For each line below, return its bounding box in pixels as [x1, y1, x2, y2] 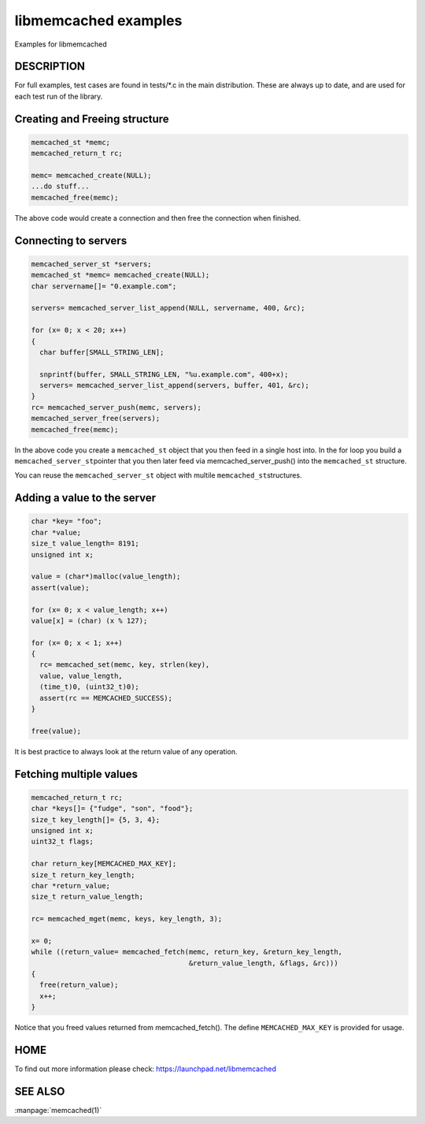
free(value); [31, 726, 82, 735]
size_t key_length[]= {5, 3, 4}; [31, 815, 161, 824]
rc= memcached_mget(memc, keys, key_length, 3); [31, 914, 223, 924]
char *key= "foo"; [31, 517, 102, 526]
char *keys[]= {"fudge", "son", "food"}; [31, 804, 194, 813]
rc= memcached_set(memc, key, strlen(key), [39, 661, 210, 669]
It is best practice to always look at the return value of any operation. [14, 746, 238, 756]
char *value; [31, 528, 82, 537]
